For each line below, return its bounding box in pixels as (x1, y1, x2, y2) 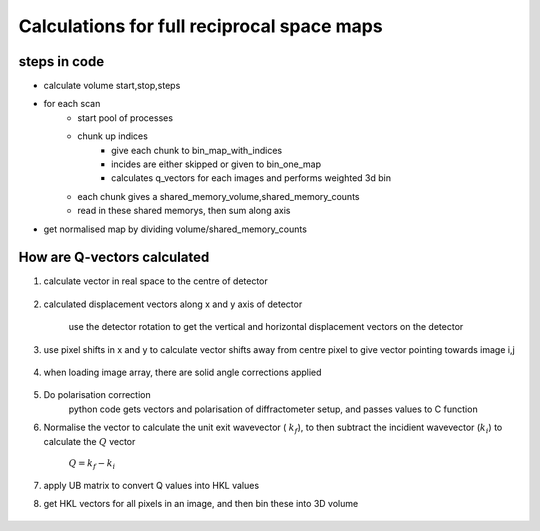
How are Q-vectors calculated (18, 249, 210, 266)
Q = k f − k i (68, 458, 116, 471)
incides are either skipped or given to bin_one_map (111, 158, 322, 170)
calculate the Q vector (43, 435, 136, 447)
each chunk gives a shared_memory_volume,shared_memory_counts (77, 190, 360, 202)
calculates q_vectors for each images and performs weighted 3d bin (111, 172, 392, 184)
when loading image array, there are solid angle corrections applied (43, 366, 322, 379)
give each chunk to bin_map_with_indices (111, 144, 283, 156)
